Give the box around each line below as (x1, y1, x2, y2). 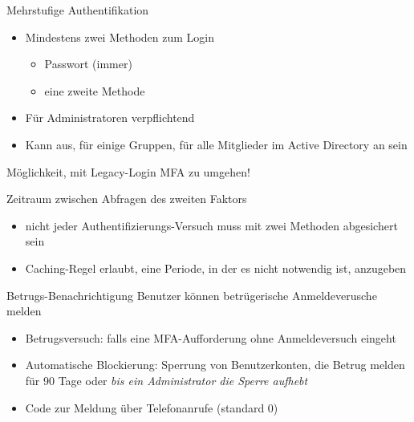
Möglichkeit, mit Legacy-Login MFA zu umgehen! (6, 163, 250, 180)
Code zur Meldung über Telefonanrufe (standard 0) (25, 399, 278, 416)
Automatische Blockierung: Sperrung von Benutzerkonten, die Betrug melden (25, 356, 405, 373)
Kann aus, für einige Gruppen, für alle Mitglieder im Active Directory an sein (25, 136, 408, 152)
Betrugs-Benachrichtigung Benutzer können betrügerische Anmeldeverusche (6, 286, 377, 303)
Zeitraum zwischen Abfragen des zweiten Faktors (6, 190, 247, 207)
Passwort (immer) (44, 55, 132, 72)
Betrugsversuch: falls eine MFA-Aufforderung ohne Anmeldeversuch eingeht (25, 329, 396, 346)
